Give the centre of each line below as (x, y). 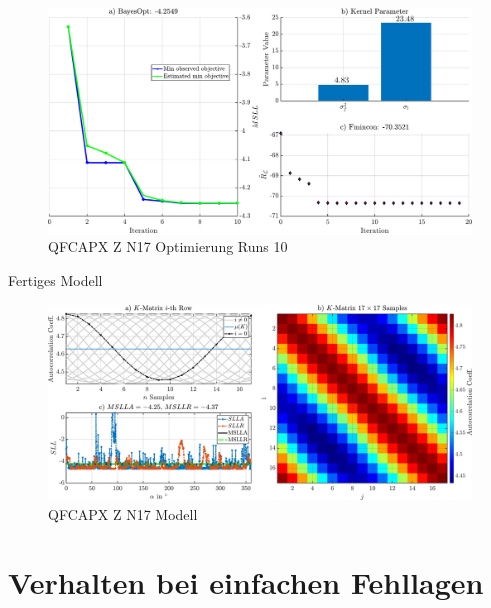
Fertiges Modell (55, 280)
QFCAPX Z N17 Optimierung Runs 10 (168, 246)
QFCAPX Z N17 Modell (123, 513)
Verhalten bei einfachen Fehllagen (246, 582)
